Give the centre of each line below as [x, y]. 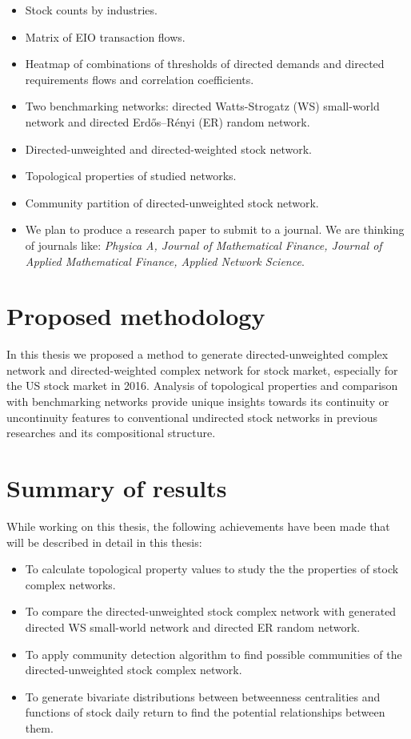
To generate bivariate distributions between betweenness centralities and [203, 696]
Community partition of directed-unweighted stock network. [172, 202]
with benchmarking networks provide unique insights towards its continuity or [198, 402]
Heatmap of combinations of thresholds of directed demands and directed [205, 64]
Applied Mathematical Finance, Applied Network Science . [165, 261]
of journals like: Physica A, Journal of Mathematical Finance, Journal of [204, 245]
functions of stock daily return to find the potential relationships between [205, 712]
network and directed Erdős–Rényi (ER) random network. [168, 121]
